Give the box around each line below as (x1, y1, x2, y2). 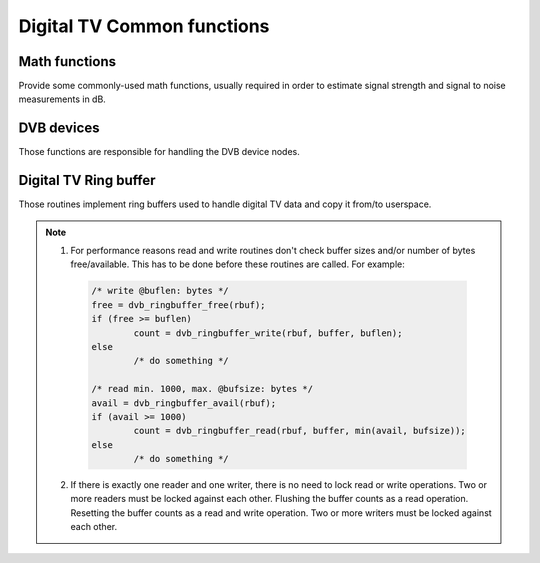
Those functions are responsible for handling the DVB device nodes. (18, 146, 300, 158)
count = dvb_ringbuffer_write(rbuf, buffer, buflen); (133, 327, 403, 339)
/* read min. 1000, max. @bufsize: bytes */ (91, 383, 314, 395)
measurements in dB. (18, 93, 107, 105)
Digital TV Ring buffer (18, 172, 156, 189)
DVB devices (18, 120, 100, 137)
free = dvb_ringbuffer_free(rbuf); (91, 299, 266, 310)
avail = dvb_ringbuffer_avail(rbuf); (91, 397, 277, 409)
